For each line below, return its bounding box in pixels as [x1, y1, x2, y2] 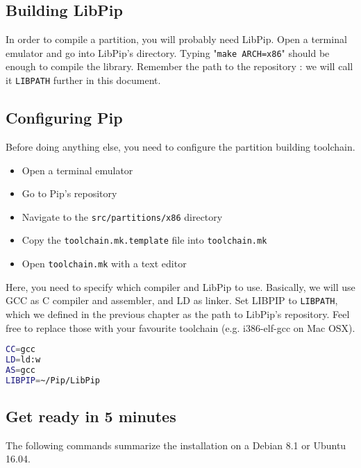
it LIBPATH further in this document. [6, 73, 161, 87]
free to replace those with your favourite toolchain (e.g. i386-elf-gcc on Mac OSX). [6, 320, 355, 335]
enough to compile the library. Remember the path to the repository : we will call [6, 59, 353, 74]
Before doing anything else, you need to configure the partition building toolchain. [6, 139, 355, 153]
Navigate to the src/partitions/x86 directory [22, 209, 223, 224]
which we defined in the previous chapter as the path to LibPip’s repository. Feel [6, 306, 350, 321]
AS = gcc [6, 365, 35, 375]
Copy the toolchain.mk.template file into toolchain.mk [22, 233, 267, 247]
